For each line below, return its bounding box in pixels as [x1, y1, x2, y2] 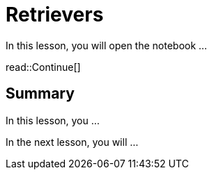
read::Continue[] [6, 60, 81, 73]
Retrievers [6, 3, 104, 26]
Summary [6, 85, 75, 103]
